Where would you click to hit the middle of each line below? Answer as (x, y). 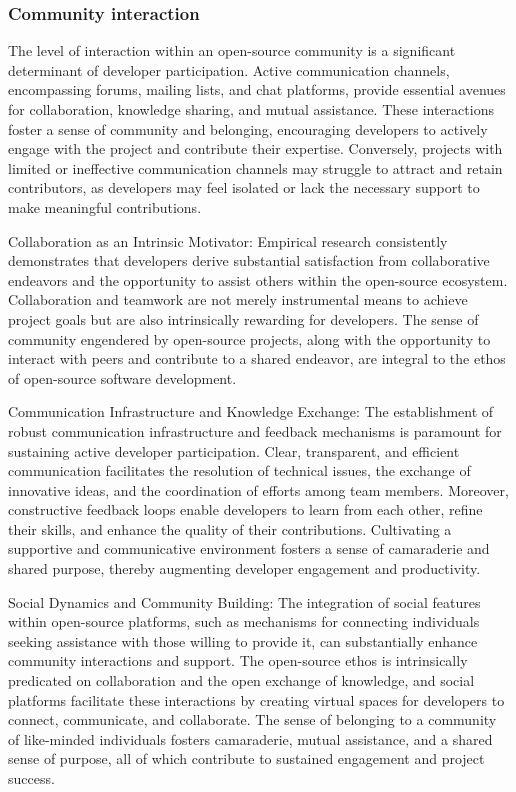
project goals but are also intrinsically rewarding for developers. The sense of (243, 318)
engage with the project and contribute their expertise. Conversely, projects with (255, 148)
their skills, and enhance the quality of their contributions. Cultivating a (230, 528)
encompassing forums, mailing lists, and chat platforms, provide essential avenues (257, 89)
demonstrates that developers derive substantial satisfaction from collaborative (249, 260)
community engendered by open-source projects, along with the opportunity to (249, 338)
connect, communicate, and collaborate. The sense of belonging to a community (252, 719)
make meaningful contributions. (105, 206)
